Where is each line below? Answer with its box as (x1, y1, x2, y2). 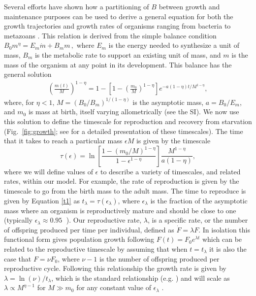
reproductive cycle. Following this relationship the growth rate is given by (4, 263, 226, 273)
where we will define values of (4, 166, 93, 176)
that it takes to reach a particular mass (4, 135, 123, 146)
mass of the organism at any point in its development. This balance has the (4, 59, 232, 69)
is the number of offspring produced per (99, 253, 220, 263)
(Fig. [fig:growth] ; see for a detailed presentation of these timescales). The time (4, 126, 243, 136)
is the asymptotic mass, (132, 97, 204, 107)
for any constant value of (76, 282, 151, 293)
